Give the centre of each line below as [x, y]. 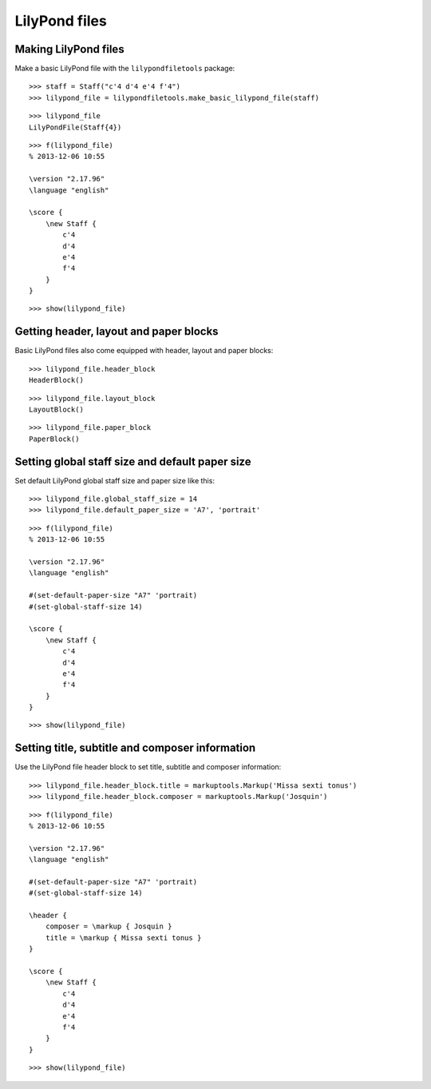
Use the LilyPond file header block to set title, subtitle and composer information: [148, 767]
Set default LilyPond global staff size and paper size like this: [115, 480]
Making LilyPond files [69, 49]
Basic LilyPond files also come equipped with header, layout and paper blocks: [144, 351]
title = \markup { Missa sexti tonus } [123, 938]
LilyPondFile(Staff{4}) [75, 127]
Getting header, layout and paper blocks [117, 332]
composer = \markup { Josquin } [109, 926]
